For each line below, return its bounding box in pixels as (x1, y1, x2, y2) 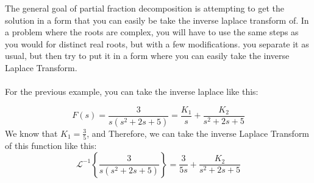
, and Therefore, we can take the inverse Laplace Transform (87, 126, 310, 139)
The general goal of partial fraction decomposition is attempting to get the (5, 2, 284, 14)
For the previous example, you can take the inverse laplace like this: (5, 85, 259, 98)
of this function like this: (5, 139, 97, 151)
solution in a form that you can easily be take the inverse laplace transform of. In (5, 13, 309, 26)
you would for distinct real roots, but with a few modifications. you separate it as (5, 37, 309, 50)
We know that (5, 126, 58, 139)
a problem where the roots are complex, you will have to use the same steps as (5, 26, 299, 38)
